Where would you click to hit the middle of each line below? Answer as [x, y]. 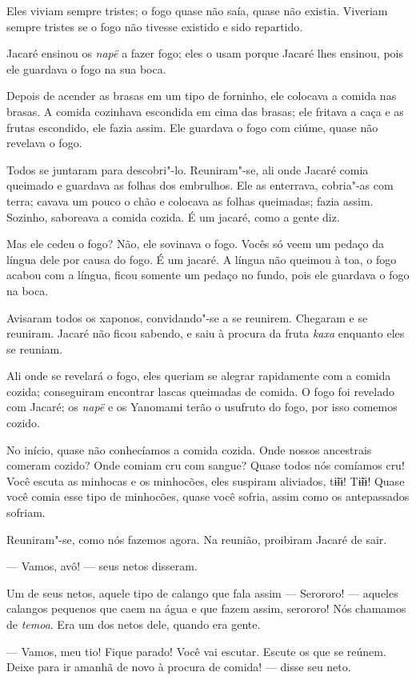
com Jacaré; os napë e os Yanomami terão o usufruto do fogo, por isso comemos [202, 407]
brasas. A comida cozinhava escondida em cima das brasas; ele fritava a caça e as [205, 111]
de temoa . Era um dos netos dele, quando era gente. [134, 624]
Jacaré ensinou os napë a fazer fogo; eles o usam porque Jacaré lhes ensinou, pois [205, 53]
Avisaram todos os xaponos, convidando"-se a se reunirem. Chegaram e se [187, 317]
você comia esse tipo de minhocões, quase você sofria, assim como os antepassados [208, 496]
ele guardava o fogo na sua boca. [86, 68]
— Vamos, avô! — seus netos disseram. [102, 566]
